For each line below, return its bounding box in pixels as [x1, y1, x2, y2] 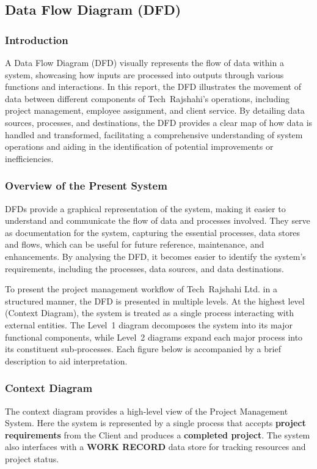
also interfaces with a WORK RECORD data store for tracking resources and [5, 440, 306, 453]
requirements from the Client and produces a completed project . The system [5, 428, 310, 441]
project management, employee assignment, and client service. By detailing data [5, 104, 305, 117]
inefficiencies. [5, 152, 54, 164]
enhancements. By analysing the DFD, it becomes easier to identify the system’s [5, 249, 306, 262]
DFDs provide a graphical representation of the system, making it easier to [5, 202, 286, 215]
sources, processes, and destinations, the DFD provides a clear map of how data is [5, 116, 313, 128]
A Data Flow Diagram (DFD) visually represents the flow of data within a [5, 56, 284, 68]
